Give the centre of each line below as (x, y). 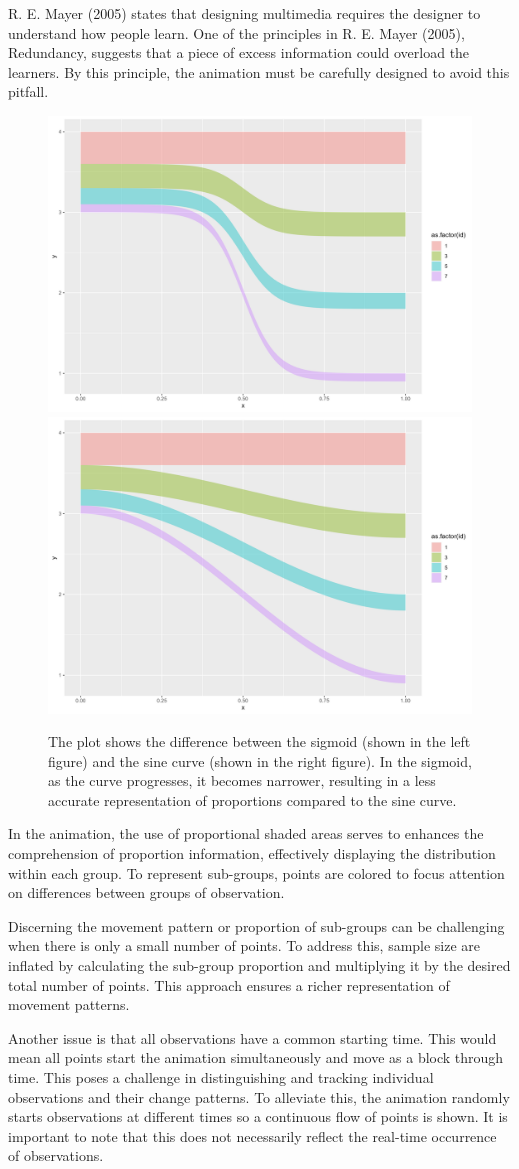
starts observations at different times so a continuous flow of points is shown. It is (258, 1116)
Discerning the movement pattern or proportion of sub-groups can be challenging (256, 925)
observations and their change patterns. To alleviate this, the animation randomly (259, 1096)
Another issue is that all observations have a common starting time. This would (252, 1037)
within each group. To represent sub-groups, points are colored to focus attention (256, 872)
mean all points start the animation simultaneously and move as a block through (256, 1057)
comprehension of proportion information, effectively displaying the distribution (252, 853)
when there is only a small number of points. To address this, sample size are (244, 945)
